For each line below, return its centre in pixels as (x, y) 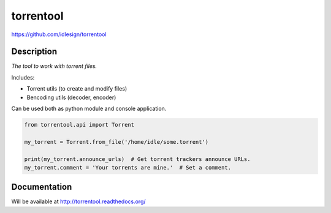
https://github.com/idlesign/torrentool (59, 34)
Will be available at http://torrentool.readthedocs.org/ (79, 201)
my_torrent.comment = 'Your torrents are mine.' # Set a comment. (128, 167)
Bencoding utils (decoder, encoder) (71, 97)
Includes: (23, 77)
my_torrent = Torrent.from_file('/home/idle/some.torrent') (116, 142)
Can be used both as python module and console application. (89, 109)
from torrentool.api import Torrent (79, 125)
